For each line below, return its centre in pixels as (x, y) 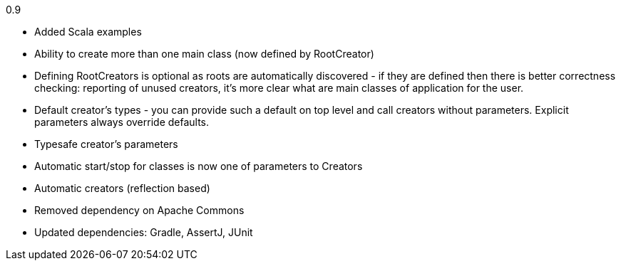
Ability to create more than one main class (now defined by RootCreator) (204, 54)
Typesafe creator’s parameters (106, 144)
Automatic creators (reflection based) (122, 188)
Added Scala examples (88, 32)
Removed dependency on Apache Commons (139, 210)
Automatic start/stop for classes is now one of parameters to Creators (199, 166)
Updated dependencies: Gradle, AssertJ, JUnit (144, 232)
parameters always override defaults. (122, 122)
